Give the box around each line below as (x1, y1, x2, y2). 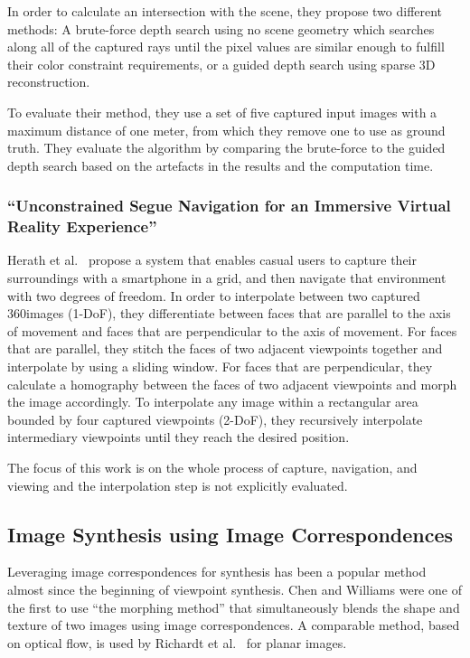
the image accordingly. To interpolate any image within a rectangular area (7, 392, 418, 411)
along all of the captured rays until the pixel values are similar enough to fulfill (7, 37, 445, 56)
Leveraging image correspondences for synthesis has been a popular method (7, 562, 427, 581)
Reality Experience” (7, 215, 157, 238)
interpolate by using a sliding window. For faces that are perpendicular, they (7, 357, 433, 376)
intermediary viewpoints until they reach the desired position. (7, 428, 350, 446)
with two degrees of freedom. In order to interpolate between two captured (7, 286, 420, 305)
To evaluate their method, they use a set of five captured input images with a (7, 102, 437, 121)
